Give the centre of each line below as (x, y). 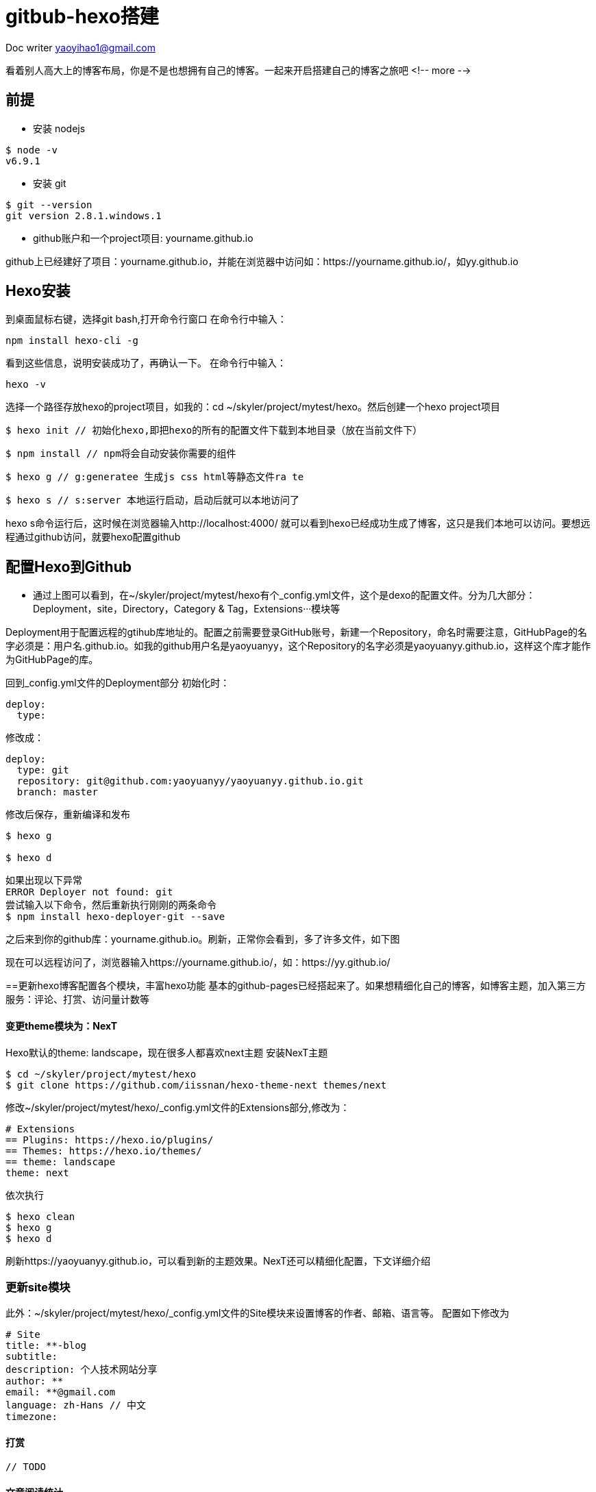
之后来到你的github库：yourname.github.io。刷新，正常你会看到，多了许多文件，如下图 (203, 939)
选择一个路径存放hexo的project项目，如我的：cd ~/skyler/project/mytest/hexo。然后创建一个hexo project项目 (253, 407)
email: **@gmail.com (61, 1392)
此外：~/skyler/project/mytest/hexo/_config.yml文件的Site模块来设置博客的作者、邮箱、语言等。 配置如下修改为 (258, 1313)
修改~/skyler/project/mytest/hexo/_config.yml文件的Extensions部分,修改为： (178, 1107)
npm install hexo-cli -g (72, 341)
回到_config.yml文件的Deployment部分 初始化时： (118, 683)
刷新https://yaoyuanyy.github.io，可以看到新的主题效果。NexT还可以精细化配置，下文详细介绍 (218, 1260)
